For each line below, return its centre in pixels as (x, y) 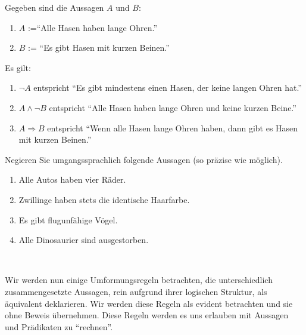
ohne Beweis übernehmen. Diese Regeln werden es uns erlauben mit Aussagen (147, 315)
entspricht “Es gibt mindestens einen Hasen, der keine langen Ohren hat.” (168, 87)
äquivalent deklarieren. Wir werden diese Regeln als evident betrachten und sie (149, 303)
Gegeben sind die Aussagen (54, 7)
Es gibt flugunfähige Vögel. (68, 219)
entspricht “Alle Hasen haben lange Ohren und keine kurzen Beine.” (173, 107)
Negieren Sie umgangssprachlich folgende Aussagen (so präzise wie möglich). (144, 159)
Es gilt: (18, 67)
